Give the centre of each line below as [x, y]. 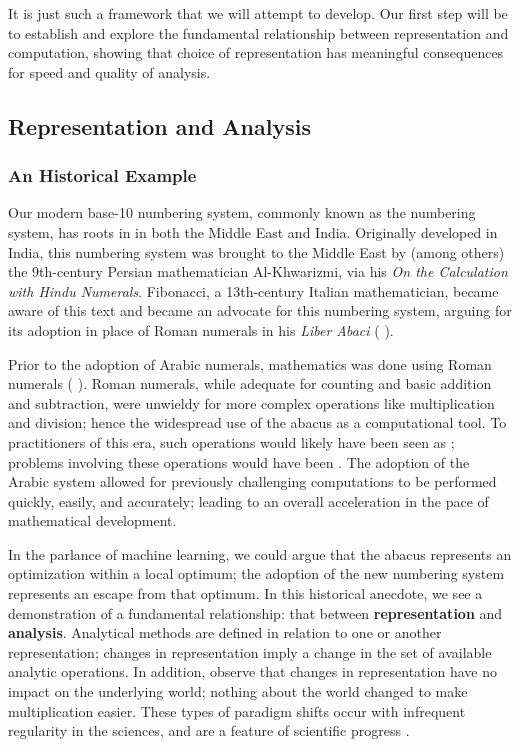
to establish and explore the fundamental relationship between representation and [258, 32]
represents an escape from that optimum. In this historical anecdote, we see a [245, 593]
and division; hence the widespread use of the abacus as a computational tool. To [257, 422]
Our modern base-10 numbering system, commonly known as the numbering [242, 212]
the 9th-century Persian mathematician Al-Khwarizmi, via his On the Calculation [258, 271]
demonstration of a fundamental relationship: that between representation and [255, 612]
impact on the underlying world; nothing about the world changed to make [238, 691]
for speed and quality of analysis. [109, 71]
